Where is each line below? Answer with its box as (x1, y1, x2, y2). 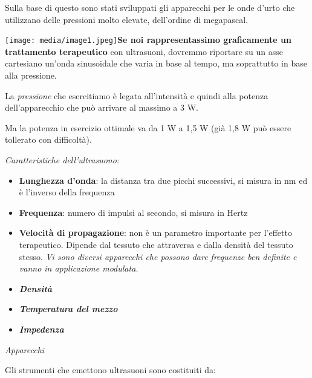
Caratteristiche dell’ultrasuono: (5, 154, 120, 166)
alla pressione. (5, 69, 57, 82)
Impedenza (19, 322, 64, 335)
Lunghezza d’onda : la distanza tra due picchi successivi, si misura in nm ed (19, 174, 308, 186)
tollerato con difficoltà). (5, 133, 92, 146)
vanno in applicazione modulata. (19, 262, 138, 275)
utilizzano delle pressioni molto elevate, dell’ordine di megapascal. (5, 13, 249, 25)
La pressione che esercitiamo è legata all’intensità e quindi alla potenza (5, 89, 268, 102)
